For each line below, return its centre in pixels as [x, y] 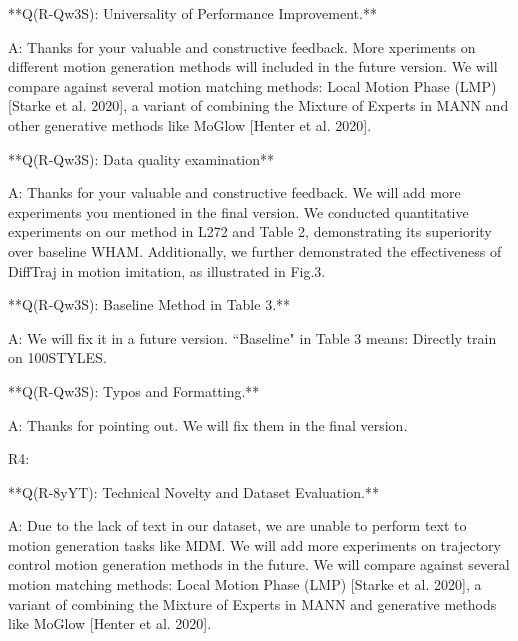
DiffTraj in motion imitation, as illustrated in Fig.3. [167, 270]
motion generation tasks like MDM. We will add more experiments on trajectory [254, 544]
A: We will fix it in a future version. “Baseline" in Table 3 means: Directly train [252, 337]
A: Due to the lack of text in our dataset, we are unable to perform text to [237, 525]
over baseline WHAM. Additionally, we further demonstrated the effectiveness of [255, 250]
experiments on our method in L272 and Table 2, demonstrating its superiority [250, 231]
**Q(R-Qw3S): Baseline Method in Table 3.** [149, 304]
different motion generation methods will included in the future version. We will [253, 66]
